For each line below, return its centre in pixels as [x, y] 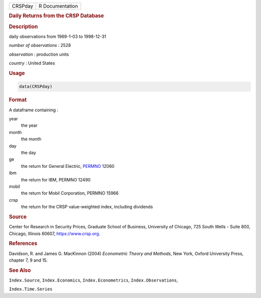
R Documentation [58, 6]
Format [18, 100]
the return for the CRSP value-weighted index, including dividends [87, 207]
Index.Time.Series [31, 289]
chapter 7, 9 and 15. [28, 260]
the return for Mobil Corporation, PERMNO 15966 [70, 193]
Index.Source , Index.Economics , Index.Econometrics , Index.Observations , [94, 280]
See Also [20, 270]
